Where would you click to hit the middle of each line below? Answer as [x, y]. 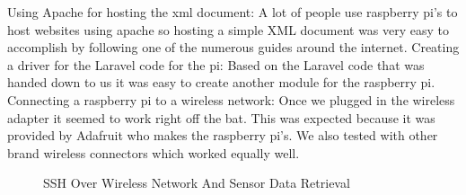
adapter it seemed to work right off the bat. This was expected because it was [221, 117]
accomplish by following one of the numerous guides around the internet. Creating [233, 47]
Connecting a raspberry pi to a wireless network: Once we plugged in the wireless [231, 99]
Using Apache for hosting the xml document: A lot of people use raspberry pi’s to [233, 12]
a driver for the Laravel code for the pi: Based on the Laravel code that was [216, 64]
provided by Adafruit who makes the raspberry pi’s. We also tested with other [223, 135]
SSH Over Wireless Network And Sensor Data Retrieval [197, 183]
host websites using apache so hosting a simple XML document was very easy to [229, 29]
